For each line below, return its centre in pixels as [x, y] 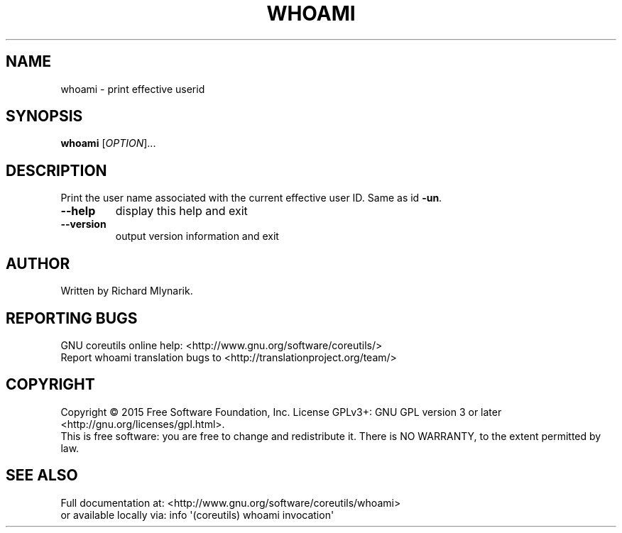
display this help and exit [181, 211]
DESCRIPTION [56, 170]
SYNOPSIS [44, 116]
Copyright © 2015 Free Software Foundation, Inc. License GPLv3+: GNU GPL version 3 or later [281, 412]
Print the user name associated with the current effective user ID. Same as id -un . [251, 198]
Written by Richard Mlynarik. [127, 291]
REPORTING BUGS [72, 318]
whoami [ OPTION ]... [108, 143]
